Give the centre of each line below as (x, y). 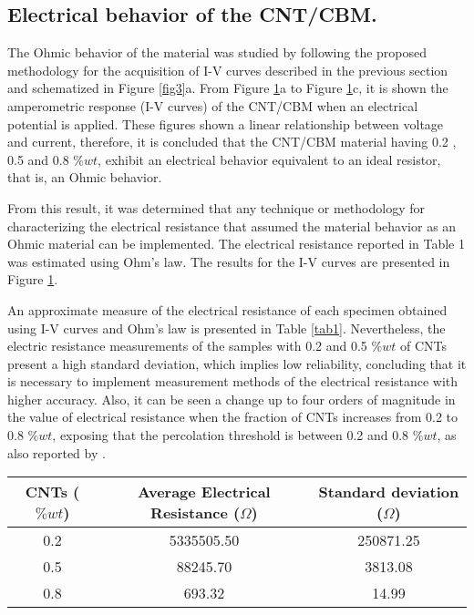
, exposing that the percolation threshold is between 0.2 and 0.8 (231, 435)
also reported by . (57, 452)
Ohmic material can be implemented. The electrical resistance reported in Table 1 (236, 244)
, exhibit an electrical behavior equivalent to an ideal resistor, (269, 159)
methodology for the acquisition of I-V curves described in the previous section (228, 70)
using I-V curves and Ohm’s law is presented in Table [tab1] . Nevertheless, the (227, 328)
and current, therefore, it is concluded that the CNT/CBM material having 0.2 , (232, 142)
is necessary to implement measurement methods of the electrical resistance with (233, 381)
